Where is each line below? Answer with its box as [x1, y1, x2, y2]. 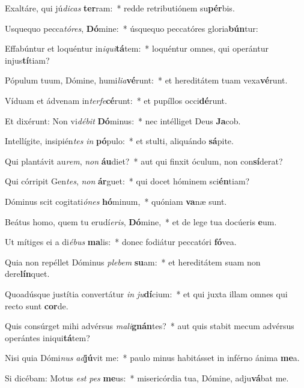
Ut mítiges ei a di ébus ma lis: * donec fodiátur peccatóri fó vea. [5, 235, 237, 248]
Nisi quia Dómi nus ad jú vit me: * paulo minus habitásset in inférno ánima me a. [5, 351, 300, 364]
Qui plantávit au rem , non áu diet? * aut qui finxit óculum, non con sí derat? [5, 154, 283, 167]
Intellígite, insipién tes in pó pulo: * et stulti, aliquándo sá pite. [5, 135, 234, 147]
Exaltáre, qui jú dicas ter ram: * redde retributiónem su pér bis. [5, 2, 235, 14]
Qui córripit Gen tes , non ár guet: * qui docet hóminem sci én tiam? [5, 175, 250, 187]
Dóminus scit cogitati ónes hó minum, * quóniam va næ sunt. [5, 195, 227, 207]
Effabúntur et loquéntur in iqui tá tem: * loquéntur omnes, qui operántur [5, 42, 269, 55]
